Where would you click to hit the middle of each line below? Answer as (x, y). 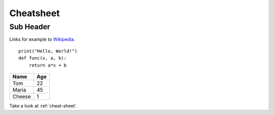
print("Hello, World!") (48, 51)
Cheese (22, 96)
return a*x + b (48, 65)
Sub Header (30, 27)
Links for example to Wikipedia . (42, 39)
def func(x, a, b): (43, 58)
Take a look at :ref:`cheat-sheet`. (44, 105)
